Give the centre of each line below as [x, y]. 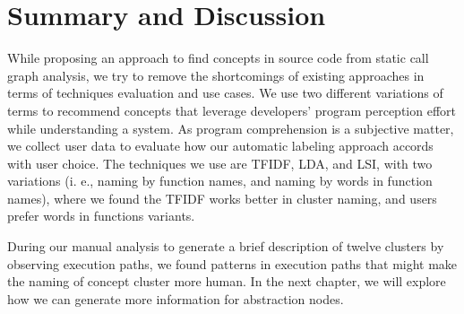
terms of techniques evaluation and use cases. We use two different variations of [225, 93]
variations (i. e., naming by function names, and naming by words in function [220, 181]
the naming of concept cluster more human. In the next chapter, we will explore [227, 281]
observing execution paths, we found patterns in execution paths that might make [232, 263]
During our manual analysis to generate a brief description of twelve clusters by [226, 246]
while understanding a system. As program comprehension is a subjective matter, [231, 128]
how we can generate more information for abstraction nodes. [176, 298]
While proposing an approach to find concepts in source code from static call [218, 58]
